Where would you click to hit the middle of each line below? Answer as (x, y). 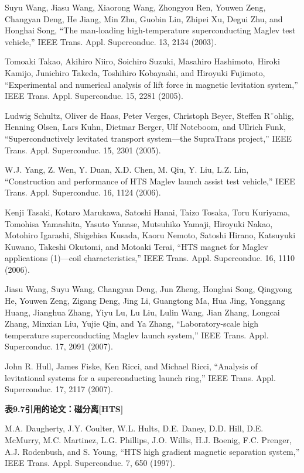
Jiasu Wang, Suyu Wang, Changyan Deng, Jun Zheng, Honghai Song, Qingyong (148, 289)
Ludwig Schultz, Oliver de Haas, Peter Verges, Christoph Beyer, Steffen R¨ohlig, (149, 115)
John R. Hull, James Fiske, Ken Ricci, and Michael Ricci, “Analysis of (131, 366)
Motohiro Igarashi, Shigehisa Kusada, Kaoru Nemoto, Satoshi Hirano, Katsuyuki (150, 235)
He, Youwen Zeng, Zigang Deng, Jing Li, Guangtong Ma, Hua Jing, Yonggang (145, 301)
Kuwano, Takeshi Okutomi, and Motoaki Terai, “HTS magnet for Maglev (136, 246)
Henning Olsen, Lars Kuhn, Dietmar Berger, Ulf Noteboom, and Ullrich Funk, (145, 127)
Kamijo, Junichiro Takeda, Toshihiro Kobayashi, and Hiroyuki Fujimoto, (135, 72)
